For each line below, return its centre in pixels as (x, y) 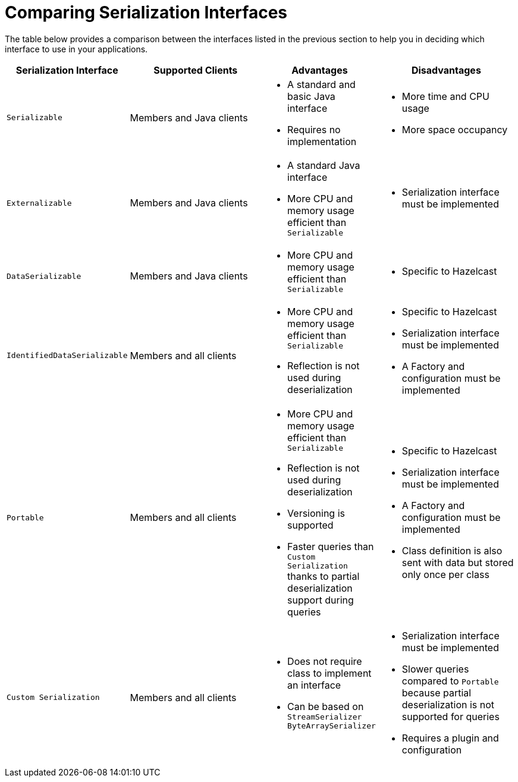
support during (321, 600)
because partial (437, 693)
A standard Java (324, 165)
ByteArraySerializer (332, 726)
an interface (314, 685)
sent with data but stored (458, 563)
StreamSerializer (325, 717)
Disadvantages (446, 70)
